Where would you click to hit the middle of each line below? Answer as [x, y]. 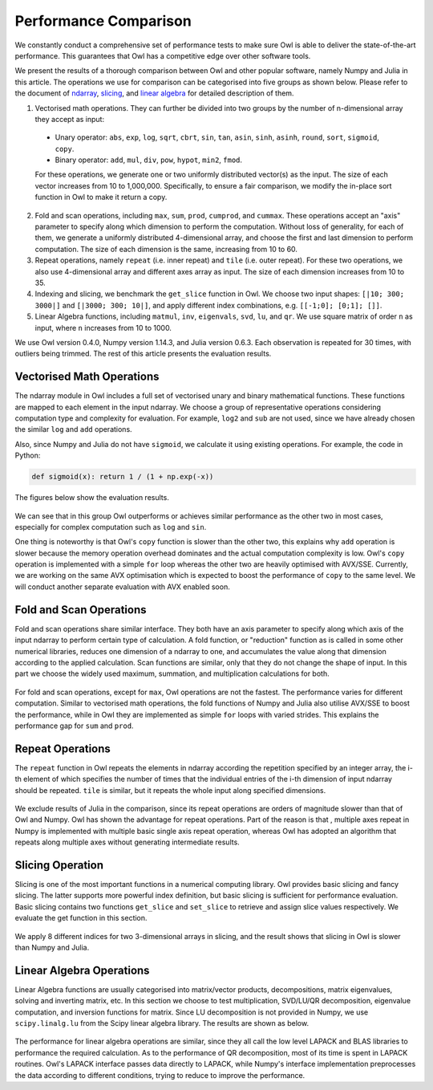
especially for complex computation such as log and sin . [111, 527]
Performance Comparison [103, 21]
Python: [28, 456]
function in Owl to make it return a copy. [101, 197]
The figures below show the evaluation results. [92, 498]
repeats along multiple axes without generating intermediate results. [127, 842]
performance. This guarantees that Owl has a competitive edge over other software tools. [163, 55]
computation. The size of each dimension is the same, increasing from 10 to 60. [166, 249]
